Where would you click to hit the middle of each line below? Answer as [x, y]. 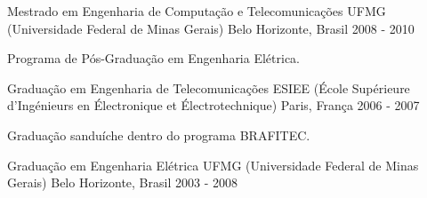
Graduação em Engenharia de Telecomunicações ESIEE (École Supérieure [209, 87]
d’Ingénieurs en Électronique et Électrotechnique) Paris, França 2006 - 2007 [213, 105]
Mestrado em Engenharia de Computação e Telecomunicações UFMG [197, 11]
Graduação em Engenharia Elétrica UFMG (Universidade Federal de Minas [213, 165]
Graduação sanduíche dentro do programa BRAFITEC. [159, 135]
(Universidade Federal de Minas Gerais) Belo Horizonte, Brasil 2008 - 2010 [211, 28]
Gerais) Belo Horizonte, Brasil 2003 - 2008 [122, 182]
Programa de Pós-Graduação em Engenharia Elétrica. [153, 58]
